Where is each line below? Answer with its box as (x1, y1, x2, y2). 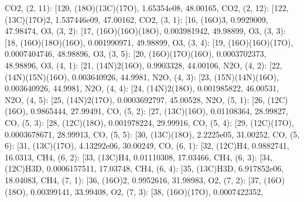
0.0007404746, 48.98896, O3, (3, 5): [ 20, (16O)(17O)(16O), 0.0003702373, (5, 47, 267, 60)
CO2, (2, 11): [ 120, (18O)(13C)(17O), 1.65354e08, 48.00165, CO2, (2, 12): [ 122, (5, 2, 289, 13)
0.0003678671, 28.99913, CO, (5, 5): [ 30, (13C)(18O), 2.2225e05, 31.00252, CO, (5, (5, 128, 300, 140)
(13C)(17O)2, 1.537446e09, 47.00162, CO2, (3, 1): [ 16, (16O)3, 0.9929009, (5, 13, 268, 25)
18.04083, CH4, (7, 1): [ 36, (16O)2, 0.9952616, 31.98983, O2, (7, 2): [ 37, (5, 173, 261, 186)
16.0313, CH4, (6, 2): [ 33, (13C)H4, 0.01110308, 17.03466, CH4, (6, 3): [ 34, (5, 150, 272, 163)
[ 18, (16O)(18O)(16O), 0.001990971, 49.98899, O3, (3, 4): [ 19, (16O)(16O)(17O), (5, 36, 293, 48)
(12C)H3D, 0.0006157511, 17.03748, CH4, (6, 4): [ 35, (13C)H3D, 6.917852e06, (5, 162, 284, 174)
